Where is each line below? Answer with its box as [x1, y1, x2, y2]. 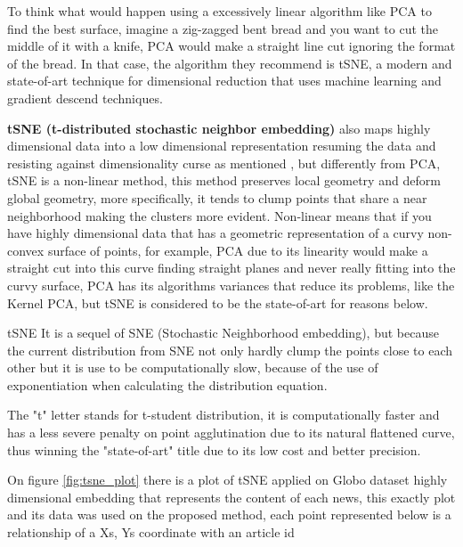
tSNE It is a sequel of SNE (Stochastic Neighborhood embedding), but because [7, 323, 439, 342]
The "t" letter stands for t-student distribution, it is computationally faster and [7, 405, 440, 424]
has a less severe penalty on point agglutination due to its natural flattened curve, [7, 423, 455, 442]
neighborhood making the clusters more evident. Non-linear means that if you [7, 206, 432, 225]
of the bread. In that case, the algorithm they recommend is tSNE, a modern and [7, 53, 452, 72]
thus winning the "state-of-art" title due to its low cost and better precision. [7, 440, 421, 459]
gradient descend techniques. [7, 88, 163, 107]
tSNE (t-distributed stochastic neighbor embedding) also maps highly [7, 118, 431, 137]
